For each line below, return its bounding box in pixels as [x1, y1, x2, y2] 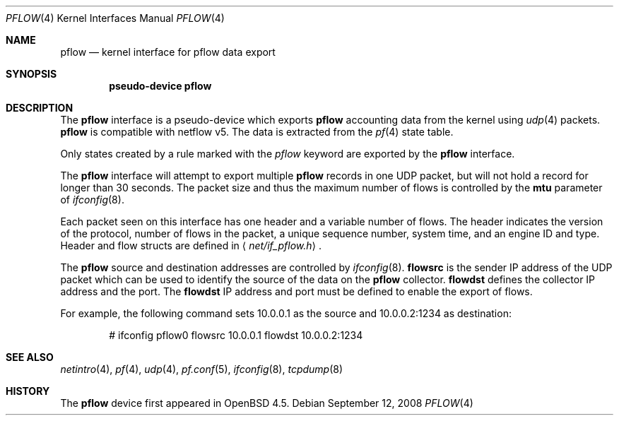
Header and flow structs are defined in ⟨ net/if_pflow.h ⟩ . [60, 239, 322, 251]
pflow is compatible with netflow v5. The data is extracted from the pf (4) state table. [60, 126, 454, 138]
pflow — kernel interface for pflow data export [60, 46, 276, 58]
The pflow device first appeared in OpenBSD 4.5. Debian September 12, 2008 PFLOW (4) [60, 397, 473, 409]
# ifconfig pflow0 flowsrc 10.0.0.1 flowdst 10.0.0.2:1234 [109, 329, 363, 341]
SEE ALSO [6, 351, 54, 363]
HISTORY [6, 385, 50, 397]
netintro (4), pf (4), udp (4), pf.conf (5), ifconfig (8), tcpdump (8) [60, 363, 343, 375]
